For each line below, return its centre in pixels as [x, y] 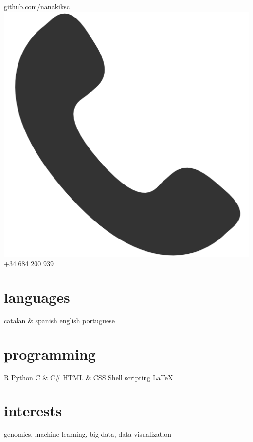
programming [50, 354]
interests [33, 411]
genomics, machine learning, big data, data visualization [88, 434]
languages [37, 297]
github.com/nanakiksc [37, 6]
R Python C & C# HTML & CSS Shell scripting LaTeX [89, 377]
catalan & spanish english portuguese [59, 320]
